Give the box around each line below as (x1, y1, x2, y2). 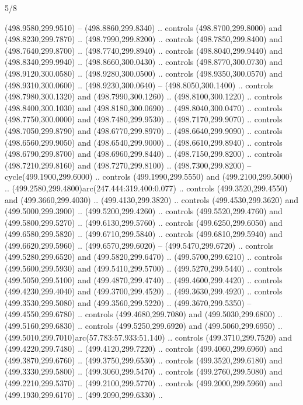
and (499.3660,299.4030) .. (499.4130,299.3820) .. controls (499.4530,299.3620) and (5, 193, 298, 205)
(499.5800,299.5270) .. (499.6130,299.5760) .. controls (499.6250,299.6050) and (5, 216, 283, 228)
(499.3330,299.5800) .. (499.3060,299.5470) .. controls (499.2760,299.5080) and (5, 365, 283, 377)
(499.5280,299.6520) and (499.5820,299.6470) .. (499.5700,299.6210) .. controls (5, 250, 283, 263)
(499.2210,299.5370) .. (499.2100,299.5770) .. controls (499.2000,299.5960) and (5, 377, 283, 389)
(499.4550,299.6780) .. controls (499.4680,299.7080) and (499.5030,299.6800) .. (5, 308, 283, 320)
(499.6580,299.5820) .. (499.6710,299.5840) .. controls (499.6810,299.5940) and (5, 228, 283, 240)
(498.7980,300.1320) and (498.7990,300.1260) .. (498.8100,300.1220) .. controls (5, 90, 283, 102)
